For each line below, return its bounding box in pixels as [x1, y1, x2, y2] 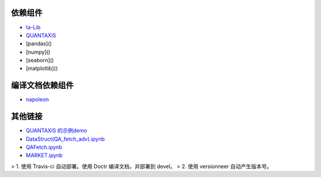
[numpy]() [26, 48, 51, 56]
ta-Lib [26, 24, 41, 31]
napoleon [26, 96, 49, 103]
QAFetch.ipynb [26, 144, 62, 151]
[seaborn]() [26, 57, 54, 64]
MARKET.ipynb [26, 152, 63, 159]
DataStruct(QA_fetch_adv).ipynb [26, 135, 105, 142]
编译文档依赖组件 [11, 81, 74, 91]
